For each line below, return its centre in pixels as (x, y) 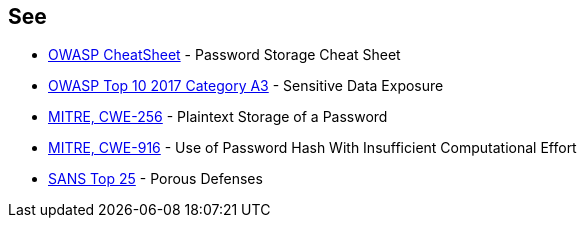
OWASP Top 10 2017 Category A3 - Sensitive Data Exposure (246, 86)
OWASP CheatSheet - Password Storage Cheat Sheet (224, 55)
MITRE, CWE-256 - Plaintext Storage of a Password (218, 117)
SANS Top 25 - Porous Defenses (155, 179)
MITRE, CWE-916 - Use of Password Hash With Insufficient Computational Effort (312, 148)
